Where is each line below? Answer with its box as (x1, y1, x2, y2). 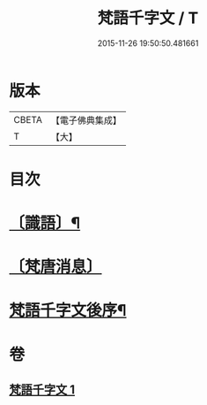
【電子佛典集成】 (50, 114, 122, 126)
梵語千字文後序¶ (9, 301, 127, 321)
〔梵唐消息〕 (9, 257, 103, 277)
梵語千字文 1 (9, 382, 76, 398)
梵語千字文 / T (97, 8, 199, 28)
